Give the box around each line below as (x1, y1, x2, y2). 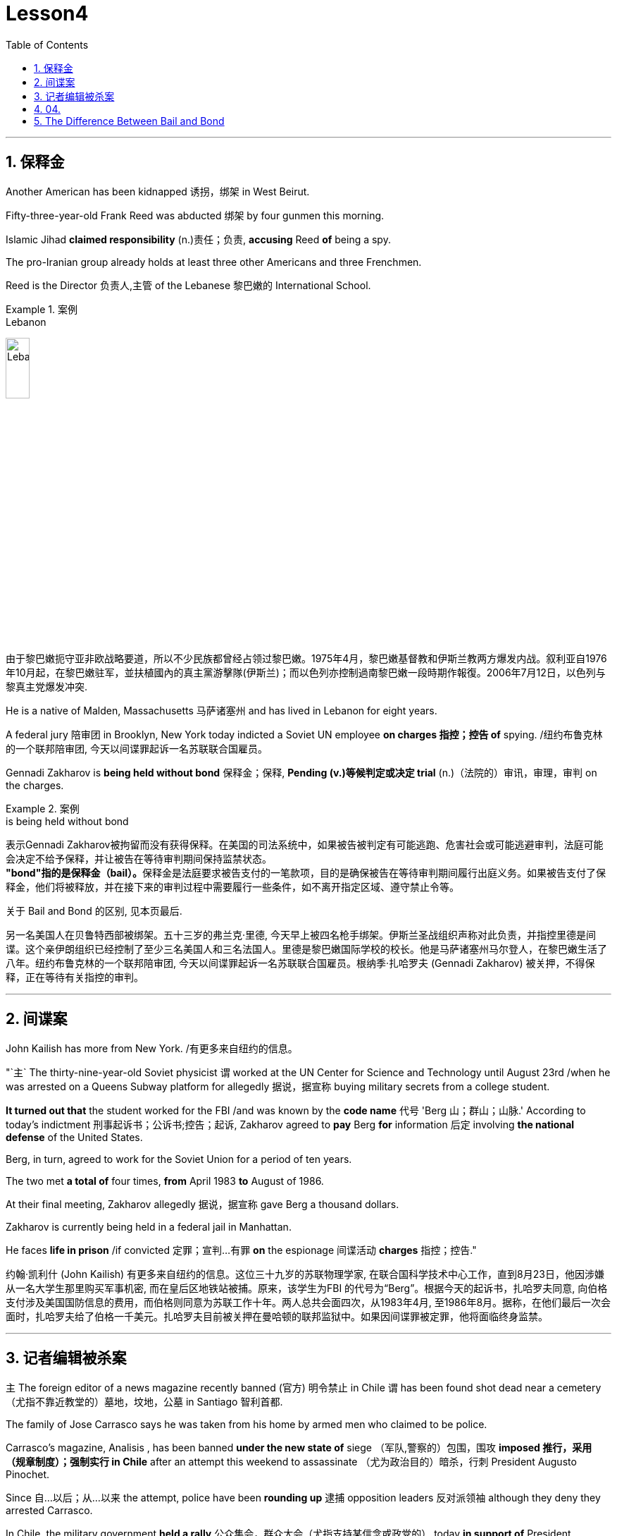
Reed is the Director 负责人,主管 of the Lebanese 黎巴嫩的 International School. (6, 279, 371, 291)
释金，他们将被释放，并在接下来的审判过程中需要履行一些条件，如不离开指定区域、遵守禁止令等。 (6, 880, 459, 893)
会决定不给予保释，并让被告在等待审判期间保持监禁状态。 (6, 852, 272, 865)
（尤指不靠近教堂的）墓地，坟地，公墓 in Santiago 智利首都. (6, 1395, 283, 1408)
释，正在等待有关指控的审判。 (6, 970, 144, 983)
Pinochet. (6, 1468, 50, 1480)
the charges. (6, 779, 64, 791)
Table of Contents (6, 38, 89, 51)
